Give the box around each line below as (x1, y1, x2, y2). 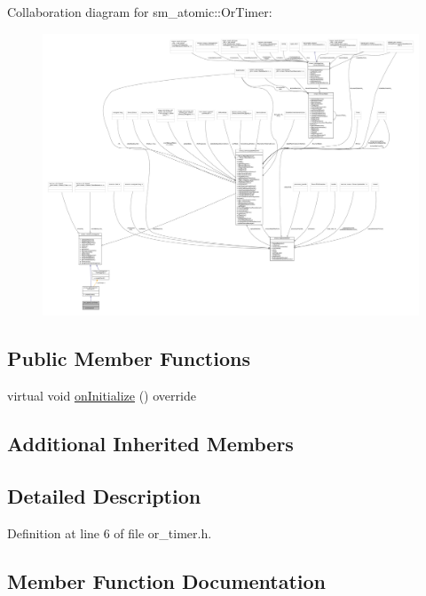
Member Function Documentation (7, 567, 327, 594)
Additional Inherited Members (7, 429, 294, 457)
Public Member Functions (7, 345, 250, 372)
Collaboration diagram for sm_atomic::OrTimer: (7, 3, 272, 20)
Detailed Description (7, 481, 201, 509)
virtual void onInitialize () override (7, 385, 196, 404)
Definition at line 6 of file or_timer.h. (7, 523, 212, 542)
